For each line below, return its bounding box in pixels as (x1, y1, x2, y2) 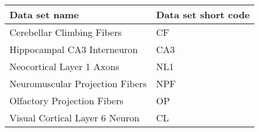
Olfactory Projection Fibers (9, 94, 124, 107)
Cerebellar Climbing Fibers (9, 25, 122, 39)
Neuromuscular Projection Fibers (9, 77, 147, 90)
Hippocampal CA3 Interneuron (9, 42, 138, 56)
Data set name (9, 8, 79, 21)
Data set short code (156, 8, 250, 21)
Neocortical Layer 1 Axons (9, 60, 119, 73)
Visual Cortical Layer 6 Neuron (9, 111, 140, 124)
